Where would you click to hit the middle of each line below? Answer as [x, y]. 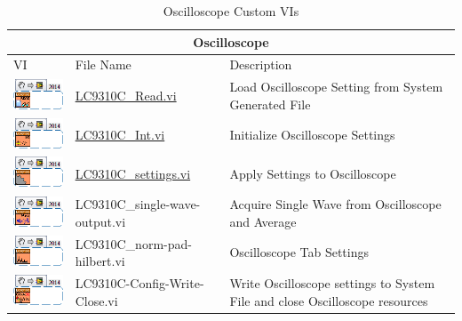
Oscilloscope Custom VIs [231, 11]
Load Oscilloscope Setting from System [336, 87]
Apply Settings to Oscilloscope [313, 173]
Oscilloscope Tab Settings [299, 252]
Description [261, 64]
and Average [263, 221]
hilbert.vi [100, 261]
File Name [103, 64]
